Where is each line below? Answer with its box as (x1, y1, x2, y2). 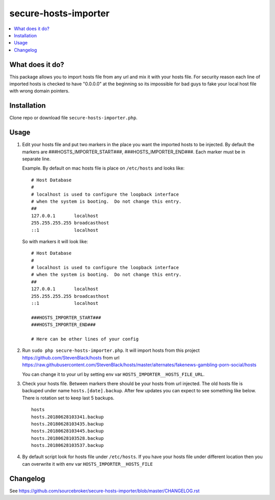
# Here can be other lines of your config (31, 336, 139, 342)
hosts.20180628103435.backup (31, 421, 104, 426)
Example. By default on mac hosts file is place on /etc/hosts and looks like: (22, 165, 185, 171)
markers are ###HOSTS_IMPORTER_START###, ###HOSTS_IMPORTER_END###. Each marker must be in (22, 149, 245, 155)
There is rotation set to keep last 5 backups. (22, 395, 115, 401)
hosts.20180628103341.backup (31, 414, 104, 420)
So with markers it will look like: (22, 238, 89, 245)
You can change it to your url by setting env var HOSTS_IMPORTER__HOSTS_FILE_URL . (22, 371, 205, 377)
